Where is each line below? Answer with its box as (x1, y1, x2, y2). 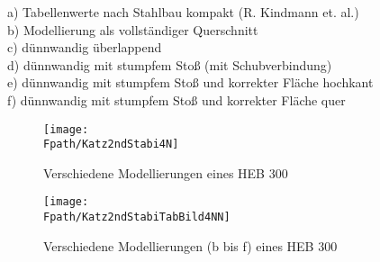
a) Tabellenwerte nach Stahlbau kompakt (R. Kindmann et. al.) (7, 3, 359, 21)
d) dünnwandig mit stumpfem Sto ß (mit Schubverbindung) (7, 55, 332, 74)
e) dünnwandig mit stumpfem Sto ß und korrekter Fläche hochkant (7, 73, 374, 92)
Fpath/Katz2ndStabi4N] (43, 138, 179, 151)
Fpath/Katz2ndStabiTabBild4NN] (43, 211, 231, 224)
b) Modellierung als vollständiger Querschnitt (7, 20, 258, 39)
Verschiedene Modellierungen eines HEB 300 (43, 163, 288, 182)
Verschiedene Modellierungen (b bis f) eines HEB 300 (43, 236, 338, 255)
